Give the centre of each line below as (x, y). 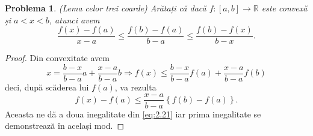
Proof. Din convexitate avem (57, 58)
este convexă (284, 8)
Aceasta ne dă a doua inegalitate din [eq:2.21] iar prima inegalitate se (133, 114)
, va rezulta (135, 87)
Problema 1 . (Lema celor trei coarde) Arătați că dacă (106, 8)
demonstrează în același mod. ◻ (65, 126)
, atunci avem (74, 19)
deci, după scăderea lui (47, 87)
